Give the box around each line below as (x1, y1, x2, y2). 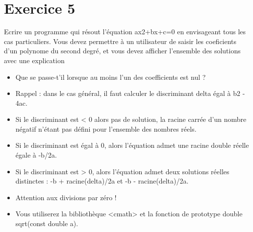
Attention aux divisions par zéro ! (15, 192, 117, 202)
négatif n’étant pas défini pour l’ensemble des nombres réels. (15, 123, 197, 134)
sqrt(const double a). (15, 218, 78, 229)
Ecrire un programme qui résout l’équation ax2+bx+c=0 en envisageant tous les (4, 26, 246, 37)
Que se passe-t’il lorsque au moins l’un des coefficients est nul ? (15, 71, 206, 82)
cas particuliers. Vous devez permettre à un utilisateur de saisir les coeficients (4, 36, 237, 46)
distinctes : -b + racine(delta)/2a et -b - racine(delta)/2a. (15, 176, 189, 186)
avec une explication (4, 55, 65, 65)
